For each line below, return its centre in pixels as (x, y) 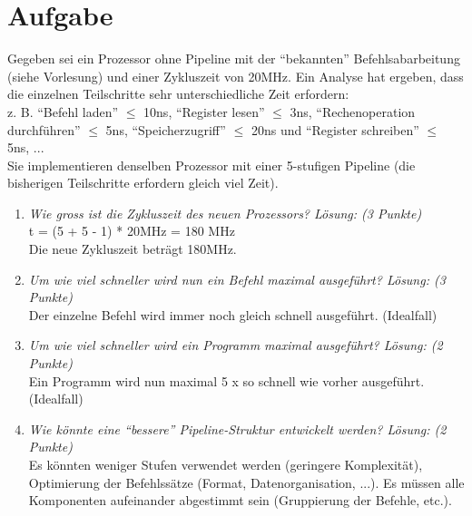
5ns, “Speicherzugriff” (166, 129)
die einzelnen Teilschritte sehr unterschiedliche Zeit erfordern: (178, 94)
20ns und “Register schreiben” (335, 129)
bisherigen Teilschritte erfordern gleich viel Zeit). (143, 183)
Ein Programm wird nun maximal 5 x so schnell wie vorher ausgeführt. (226, 380)
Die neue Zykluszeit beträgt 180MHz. (133, 249)
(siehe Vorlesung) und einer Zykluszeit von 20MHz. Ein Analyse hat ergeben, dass (236, 76)
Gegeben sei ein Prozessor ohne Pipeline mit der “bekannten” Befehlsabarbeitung (234, 58)
